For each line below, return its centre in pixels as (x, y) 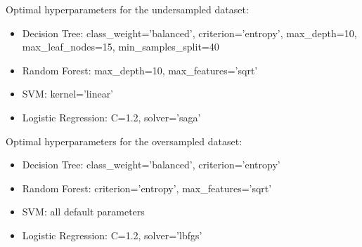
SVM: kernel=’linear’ (68, 94)
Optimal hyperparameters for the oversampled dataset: (124, 141)
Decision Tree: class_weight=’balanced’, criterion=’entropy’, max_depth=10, (189, 33)
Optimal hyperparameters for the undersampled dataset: (127, 9)
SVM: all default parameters (83, 212)
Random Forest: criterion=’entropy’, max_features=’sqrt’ (147, 188)
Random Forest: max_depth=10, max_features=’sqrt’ (140, 70)
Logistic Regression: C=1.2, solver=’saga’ (111, 117)
